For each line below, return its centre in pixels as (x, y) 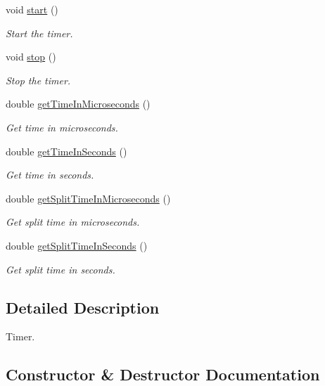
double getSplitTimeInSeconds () (77, 245)
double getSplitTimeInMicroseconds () (88, 198)
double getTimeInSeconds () (66, 151)
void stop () (31, 57)
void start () (32, 9)
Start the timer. (39, 33)
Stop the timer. (38, 80)
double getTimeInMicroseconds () (78, 104)
